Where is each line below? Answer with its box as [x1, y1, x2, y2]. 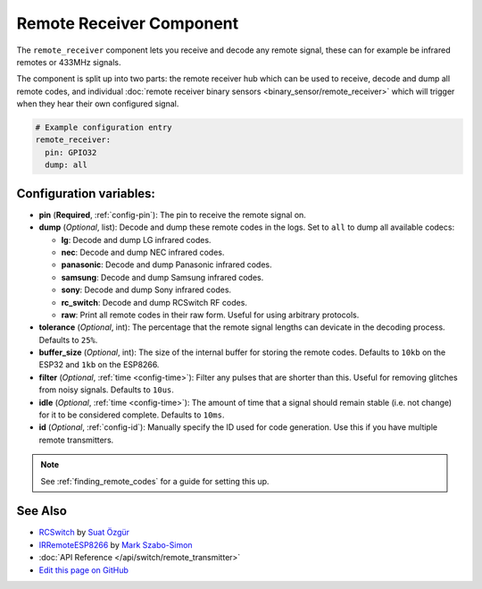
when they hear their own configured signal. [16, 98, 179, 109]
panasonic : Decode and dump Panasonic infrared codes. [61, 259, 272, 270]
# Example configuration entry [35, 122, 173, 133]
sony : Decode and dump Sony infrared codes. [61, 284, 232, 295]
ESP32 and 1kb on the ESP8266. [38, 359, 160, 370]
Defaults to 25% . [38, 334, 98, 345]
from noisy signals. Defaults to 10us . [38, 384, 174, 395]
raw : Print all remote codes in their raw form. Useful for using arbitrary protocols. [61, 309, 360, 320]
